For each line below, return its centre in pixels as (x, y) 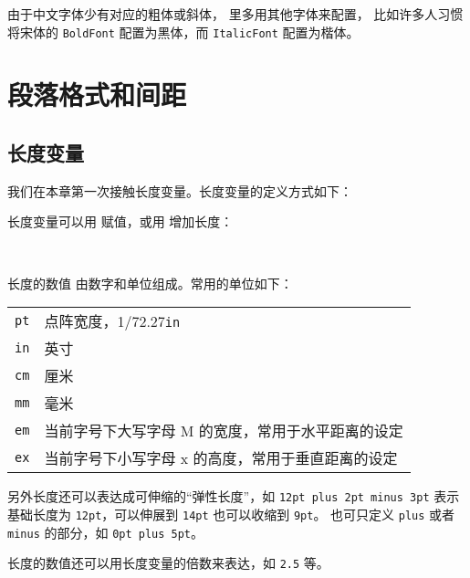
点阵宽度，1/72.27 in (112, 321)
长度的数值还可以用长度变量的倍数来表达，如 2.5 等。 (168, 563)
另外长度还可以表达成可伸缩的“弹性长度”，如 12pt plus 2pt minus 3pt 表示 (234, 496)
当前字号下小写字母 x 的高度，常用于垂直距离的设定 (221, 458)
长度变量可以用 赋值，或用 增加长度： (120, 221)
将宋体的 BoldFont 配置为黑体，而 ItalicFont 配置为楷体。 (183, 32)
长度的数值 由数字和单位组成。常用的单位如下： (150, 283)
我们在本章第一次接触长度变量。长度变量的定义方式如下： (180, 190)
